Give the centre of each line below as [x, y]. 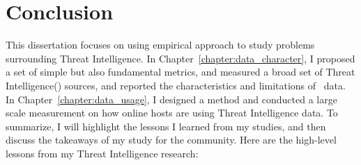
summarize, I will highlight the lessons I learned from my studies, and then [166, 126]
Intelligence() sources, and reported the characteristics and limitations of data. [176, 85]
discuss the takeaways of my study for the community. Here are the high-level [171, 140]
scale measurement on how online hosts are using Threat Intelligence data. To [172, 113]
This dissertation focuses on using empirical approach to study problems [160, 45]
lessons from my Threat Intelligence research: [102, 153]
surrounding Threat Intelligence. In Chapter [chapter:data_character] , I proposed [180, 58]
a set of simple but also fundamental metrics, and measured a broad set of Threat [180, 72]
